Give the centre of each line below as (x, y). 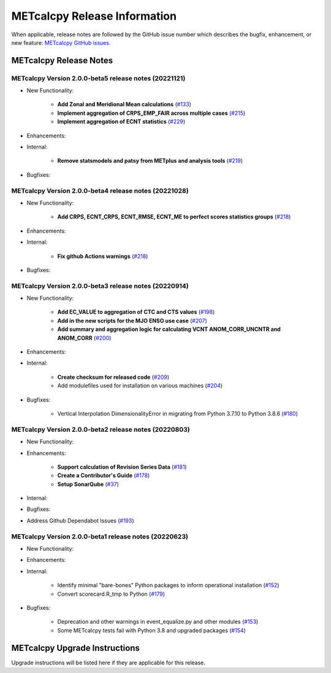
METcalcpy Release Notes (62, 60)
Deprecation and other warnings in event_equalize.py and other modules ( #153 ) (158, 622)
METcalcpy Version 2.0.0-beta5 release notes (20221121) (98, 78)
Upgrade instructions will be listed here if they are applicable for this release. (108, 663)
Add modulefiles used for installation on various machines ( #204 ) (140, 386)
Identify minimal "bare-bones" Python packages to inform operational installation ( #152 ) (168, 585)
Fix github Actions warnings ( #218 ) (103, 256)
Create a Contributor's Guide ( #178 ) (104, 475)
